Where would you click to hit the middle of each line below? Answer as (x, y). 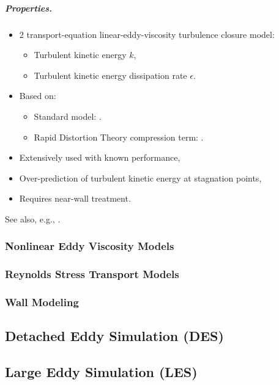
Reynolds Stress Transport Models (92, 274)
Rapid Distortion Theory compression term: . (119, 137)
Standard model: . (68, 116)
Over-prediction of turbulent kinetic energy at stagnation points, (140, 178)
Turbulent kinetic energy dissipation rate (110, 75)
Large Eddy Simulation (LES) (101, 372)
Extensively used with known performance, (100, 157)
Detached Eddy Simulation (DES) (114, 336)
